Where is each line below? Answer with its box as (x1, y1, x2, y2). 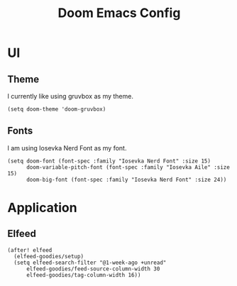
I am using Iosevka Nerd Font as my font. (7, 143, 127, 152)
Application (7, 200, 77, 216)
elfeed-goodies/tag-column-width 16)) (26, 271, 141, 278)
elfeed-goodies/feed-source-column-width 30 (26, 265, 160, 273)
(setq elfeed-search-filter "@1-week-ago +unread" (13, 259, 167, 266)
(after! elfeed (7, 246, 53, 253)
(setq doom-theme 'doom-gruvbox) (7, 106, 106, 113)
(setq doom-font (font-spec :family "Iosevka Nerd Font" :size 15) (7, 158, 211, 165)
